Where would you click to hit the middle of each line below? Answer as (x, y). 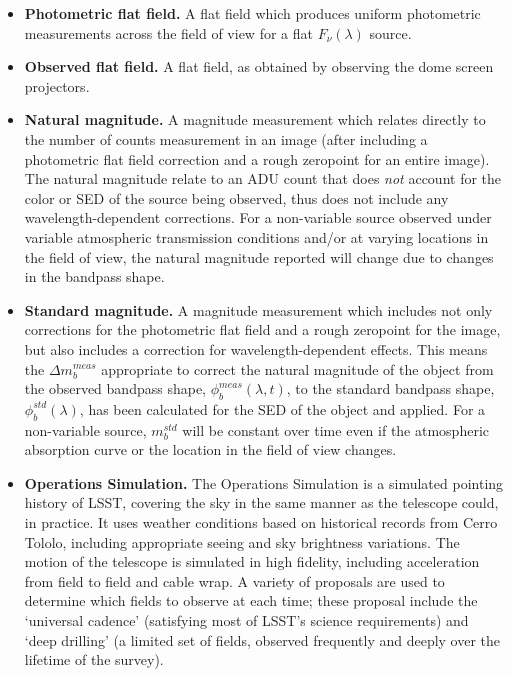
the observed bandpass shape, (115, 388)
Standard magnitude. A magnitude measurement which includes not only (258, 309)
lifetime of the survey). (94, 659)
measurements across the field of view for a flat (168, 32)
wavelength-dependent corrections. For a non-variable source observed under (258, 217)
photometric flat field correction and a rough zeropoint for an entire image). (257, 158)
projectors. (57, 85)
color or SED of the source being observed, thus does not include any (236, 197)
